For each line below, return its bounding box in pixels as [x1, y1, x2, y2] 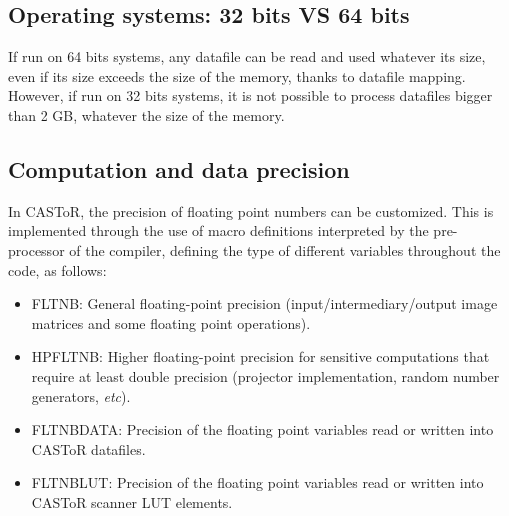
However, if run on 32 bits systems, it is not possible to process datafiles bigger [8, 85, 493, 106]
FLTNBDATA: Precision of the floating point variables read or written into [31, 419, 494, 440]
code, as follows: [8, 259, 107, 280]
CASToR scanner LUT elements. [31, 491, 233, 512]
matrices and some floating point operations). [31, 312, 311, 333]
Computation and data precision [8, 153, 350, 184]
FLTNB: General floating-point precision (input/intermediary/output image [31, 293, 498, 314]
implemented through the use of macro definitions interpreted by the [8, 220, 429, 241]
